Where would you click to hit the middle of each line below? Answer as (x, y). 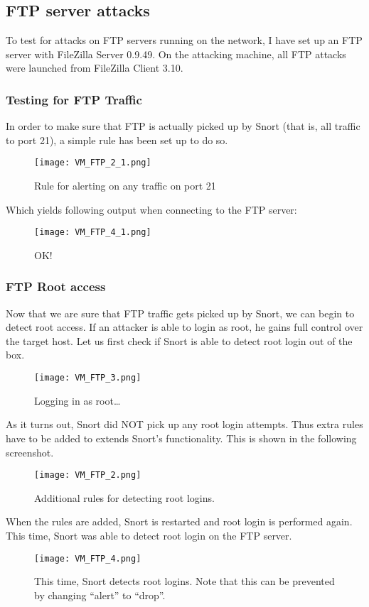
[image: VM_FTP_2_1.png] (93, 163)
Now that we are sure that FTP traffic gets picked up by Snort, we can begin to (180, 313)
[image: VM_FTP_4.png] (88, 558)
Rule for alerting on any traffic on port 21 (125, 186)
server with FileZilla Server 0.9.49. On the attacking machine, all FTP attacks (176, 54)
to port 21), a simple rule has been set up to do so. (117, 140)
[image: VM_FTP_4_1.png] (93, 233)
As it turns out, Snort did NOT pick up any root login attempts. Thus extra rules (184, 424)
